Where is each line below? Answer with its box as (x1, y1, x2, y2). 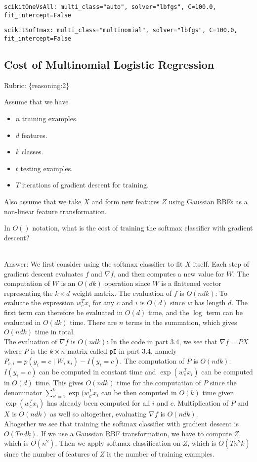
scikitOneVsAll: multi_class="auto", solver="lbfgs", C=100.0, (4, 3, 216, 10)
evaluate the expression (4, 297, 74, 308)
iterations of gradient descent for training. (22, 180, 149, 190)
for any (92, 297, 115, 308)
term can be (206, 307, 243, 317)
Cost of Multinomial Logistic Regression (4, 57, 214, 72)
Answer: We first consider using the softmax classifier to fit (4, 258, 183, 269)
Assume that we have (4, 96, 69, 107)
